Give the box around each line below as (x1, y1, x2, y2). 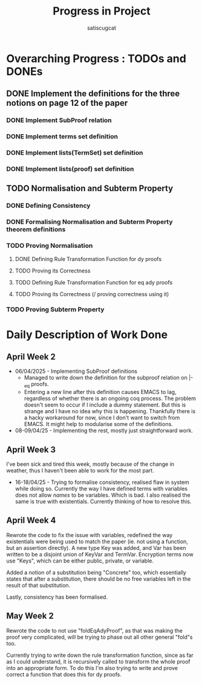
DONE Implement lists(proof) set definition (6, 165, 134, 173)
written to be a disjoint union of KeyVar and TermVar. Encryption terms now (6, 550, 194, 558)
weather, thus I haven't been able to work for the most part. (6, 467, 154, 474)
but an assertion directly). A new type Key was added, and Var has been (6, 544, 186, 551)
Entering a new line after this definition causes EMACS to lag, (24, 389, 177, 396)
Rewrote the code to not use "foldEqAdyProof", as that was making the (6, 627, 183, 634)
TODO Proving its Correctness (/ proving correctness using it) (15, 290, 169, 297)
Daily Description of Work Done (6, 327, 168, 341)
